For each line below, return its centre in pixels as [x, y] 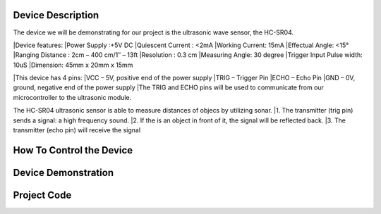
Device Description [56, 15]
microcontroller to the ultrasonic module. [72, 97]
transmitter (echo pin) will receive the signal [77, 130]
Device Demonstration [64, 172]
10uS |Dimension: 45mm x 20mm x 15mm [73, 65]
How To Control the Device [73, 150]
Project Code [42, 195]
